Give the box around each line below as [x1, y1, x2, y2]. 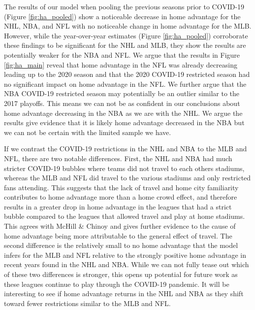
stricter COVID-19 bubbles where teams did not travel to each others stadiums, [4, 163, 245, 173]
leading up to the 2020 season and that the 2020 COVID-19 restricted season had [4, 69, 250, 79]
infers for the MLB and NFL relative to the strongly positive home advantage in [4, 249, 246, 260]
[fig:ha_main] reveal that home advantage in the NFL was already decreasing [4, 59, 237, 69]
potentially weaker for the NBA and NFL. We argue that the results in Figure [4, 49, 240, 60]
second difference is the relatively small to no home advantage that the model [4, 240, 238, 250]
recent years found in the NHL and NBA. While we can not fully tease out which [4, 259, 249, 270]
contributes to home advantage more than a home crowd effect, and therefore [4, 192, 237, 202]
